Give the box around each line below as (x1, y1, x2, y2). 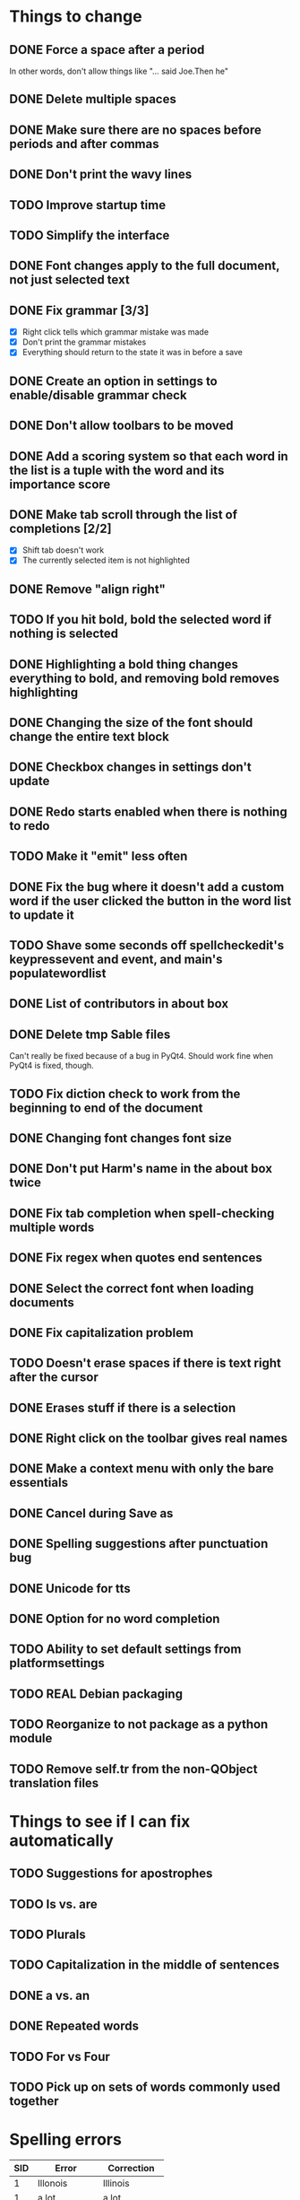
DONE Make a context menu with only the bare (9, 1461, 275, 1477)
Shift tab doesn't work (21, 545, 105, 555)
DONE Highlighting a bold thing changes (9, 657, 239, 672)
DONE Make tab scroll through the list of (9, 507, 238, 522)
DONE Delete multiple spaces (9, 92, 176, 107)
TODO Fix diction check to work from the (9, 1086, 241, 1101)
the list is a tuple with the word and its (9, 462, 225, 477)
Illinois (102, 2177, 130, 2189)
